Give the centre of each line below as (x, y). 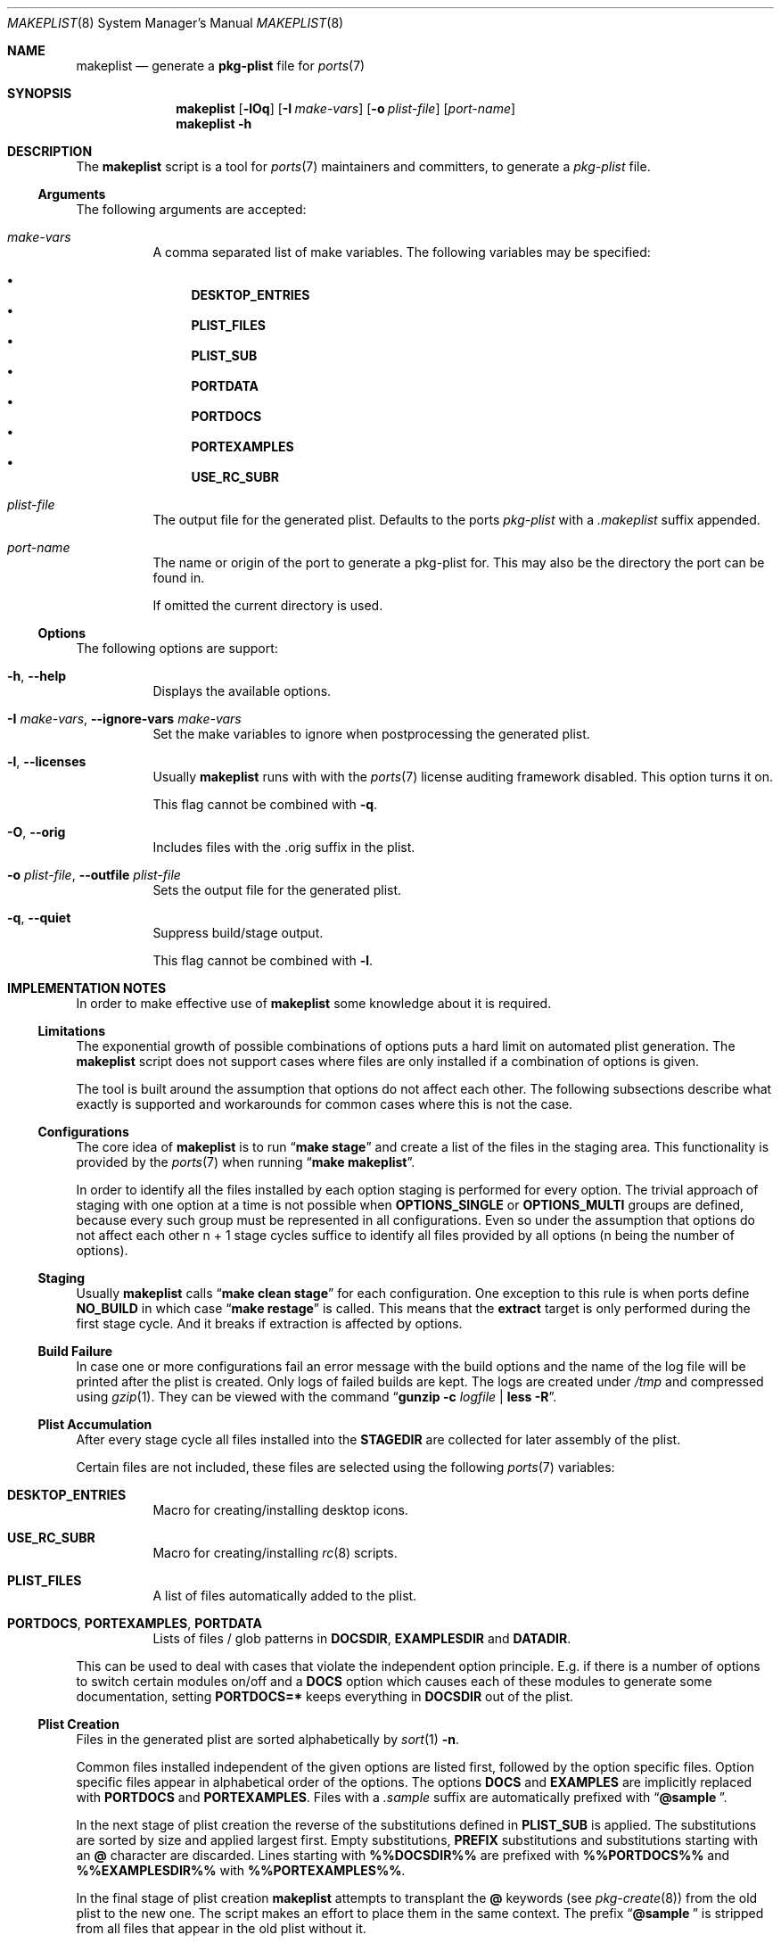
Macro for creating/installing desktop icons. (280, 1510)
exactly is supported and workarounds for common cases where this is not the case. (325, 1104)
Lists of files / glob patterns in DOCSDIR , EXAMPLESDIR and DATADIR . (362, 1638)
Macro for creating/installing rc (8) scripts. (275, 1553)
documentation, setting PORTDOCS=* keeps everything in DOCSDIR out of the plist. (325, 1696)
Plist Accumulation (95, 1424)
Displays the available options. (242, 691)
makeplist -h (214, 124)
